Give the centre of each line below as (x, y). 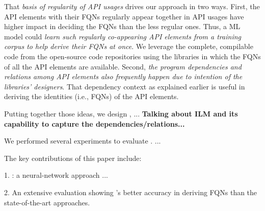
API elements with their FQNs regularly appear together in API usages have (124, 16)
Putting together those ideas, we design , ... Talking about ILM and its (121, 113)
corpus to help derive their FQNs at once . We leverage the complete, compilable (129, 46)
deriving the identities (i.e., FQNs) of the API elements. (91, 96)
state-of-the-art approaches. (47, 202)
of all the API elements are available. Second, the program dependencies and (123, 66)
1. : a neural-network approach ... (56, 175)
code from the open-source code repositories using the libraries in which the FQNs (132, 56)
